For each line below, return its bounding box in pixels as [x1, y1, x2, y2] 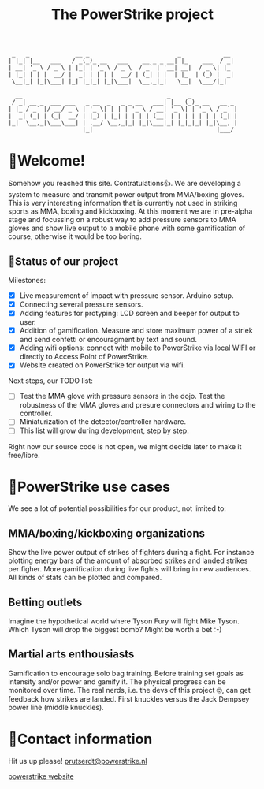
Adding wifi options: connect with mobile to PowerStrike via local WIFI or [19, 343, 256, 352]
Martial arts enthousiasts [8, 648, 135, 661]
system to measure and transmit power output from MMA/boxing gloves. [8, 190, 244, 199]
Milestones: [8, 275, 46, 285]
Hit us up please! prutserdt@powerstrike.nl [8, 756, 147, 765]
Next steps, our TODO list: [8, 376, 93, 385]
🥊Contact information [8, 731, 153, 748]
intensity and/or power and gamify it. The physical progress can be [8, 676, 226, 687]
